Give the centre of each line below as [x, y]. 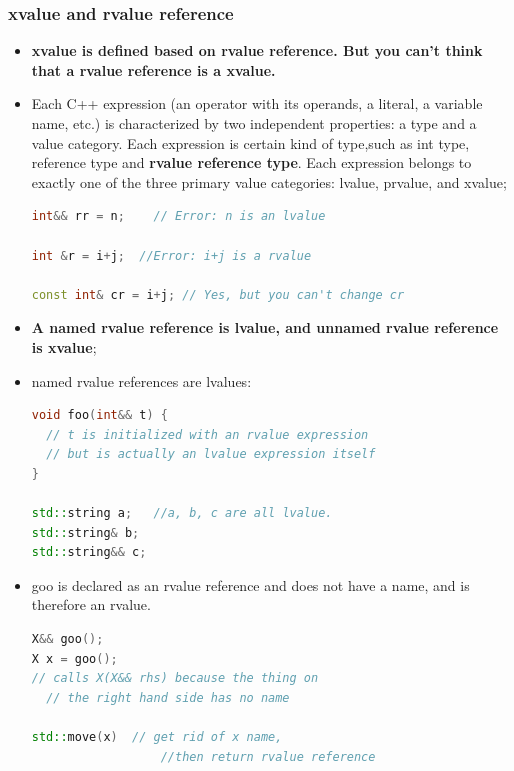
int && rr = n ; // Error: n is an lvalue [178, 216]
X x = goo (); [74, 658]
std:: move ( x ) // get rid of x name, [157, 737]
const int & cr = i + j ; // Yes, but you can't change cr [218, 294]
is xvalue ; [64, 346]
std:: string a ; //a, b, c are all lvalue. [182, 513]
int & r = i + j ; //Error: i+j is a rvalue [171, 255]
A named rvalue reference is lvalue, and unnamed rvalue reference [265, 327]
